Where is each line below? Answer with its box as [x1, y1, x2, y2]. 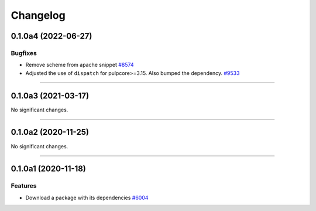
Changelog [11, 9, 66, 22]
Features [11, 182, 37, 190]
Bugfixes [11, 49, 37, 57]
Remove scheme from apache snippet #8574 [25, 62, 134, 69]
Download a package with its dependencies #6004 [25, 194, 149, 201]
